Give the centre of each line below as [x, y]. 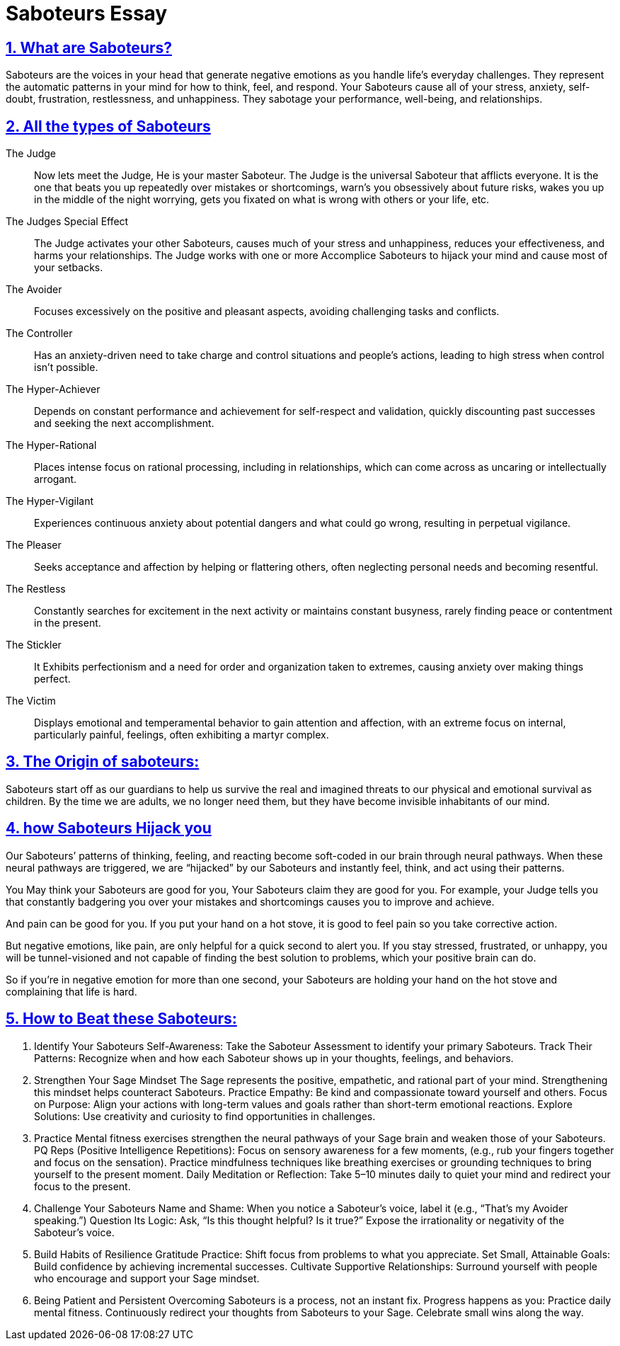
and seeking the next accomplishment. [124, 423]
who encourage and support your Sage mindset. [147, 1278]
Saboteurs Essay [87, 13]
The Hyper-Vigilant [50, 501]
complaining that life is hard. [71, 991]
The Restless [36, 589]
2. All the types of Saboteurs [108, 126]
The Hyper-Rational [51, 445]
